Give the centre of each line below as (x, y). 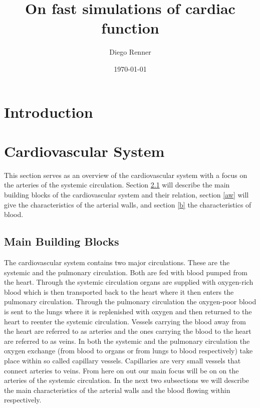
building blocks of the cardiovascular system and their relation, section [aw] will (126, 194)
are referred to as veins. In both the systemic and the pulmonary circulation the (127, 341)
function (130, 28)
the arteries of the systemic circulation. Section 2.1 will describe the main (117, 185)
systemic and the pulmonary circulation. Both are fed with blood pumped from (126, 272)
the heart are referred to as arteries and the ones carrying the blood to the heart (128, 331)
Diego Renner (130, 52)
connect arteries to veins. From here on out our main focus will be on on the (121, 370)
